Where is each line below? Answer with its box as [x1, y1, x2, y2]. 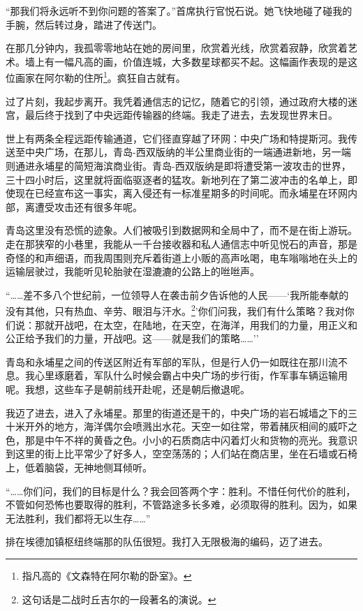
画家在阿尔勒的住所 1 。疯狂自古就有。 [15, 68, 186, 85]
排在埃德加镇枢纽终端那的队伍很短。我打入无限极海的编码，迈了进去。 [6, 534, 328, 549]
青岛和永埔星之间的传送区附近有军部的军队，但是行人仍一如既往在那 [6, 354, 318, 369]
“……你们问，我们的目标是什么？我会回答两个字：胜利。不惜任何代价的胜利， [6, 483, 356, 498]
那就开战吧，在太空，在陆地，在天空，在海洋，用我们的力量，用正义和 [34, 317, 357, 332]
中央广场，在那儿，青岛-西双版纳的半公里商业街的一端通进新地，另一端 [24, 145, 351, 159]
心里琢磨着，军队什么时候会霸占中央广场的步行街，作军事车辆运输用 [34, 368, 348, 383]
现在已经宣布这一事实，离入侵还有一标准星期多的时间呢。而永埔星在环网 [15, 186, 348, 200]
